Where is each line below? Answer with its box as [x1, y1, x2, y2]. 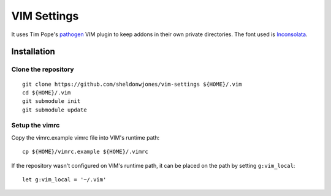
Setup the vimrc [11, 121, 60, 130]
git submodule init [22, 98, 81, 105]
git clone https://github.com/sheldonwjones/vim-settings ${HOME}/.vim [22, 80, 242, 88]
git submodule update [22, 106, 87, 113]
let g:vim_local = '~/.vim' [22, 176, 107, 183]
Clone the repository [11, 65, 74, 73]
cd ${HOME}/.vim [22, 89, 71, 96]
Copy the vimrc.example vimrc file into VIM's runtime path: [11, 134, 160, 141]
